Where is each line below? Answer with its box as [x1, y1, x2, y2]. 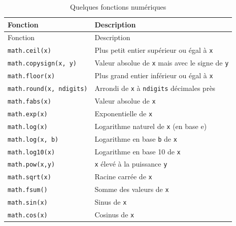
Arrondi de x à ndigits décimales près [94, 83, 216, 93]
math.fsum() [8, 186, 48, 194]
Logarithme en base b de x [94, 133, 177, 144]
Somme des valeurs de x [94, 184, 169, 195]
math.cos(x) [8, 212, 48, 219]
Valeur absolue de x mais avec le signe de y [94, 57, 229, 68]
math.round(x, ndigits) [8, 85, 88, 92]
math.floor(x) [8, 73, 55, 80]
